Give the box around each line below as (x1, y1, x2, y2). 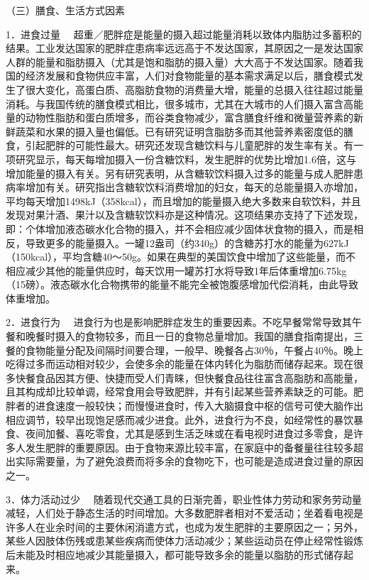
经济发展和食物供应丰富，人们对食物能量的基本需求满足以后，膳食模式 (25, 68, 353, 83)
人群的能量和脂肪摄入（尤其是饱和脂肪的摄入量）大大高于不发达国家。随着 (6, 54, 353, 69)
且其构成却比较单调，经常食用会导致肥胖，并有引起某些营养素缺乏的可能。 (6, 384, 353, 399)
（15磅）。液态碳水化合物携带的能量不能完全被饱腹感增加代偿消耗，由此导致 (6, 277, 358, 292)
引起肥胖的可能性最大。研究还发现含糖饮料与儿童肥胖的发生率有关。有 (25, 138, 353, 153)
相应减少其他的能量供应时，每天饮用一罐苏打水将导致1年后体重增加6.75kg (6, 263, 347, 278)
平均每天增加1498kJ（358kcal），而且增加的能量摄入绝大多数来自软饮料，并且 (6, 193, 361, 208)
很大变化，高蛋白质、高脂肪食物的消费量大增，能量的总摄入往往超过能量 (25, 82, 363, 97)
